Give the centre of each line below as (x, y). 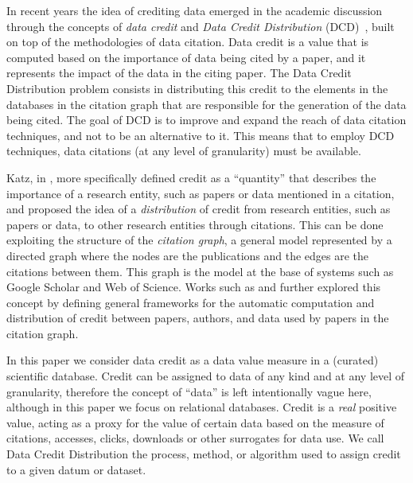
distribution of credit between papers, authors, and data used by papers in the (198, 318)
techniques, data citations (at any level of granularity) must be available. (184, 151)
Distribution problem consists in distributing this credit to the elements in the (197, 88)
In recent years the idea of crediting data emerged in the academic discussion (195, 10)
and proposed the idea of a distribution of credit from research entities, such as (199, 209)
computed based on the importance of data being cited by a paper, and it (186, 57)
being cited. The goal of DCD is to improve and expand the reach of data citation (206, 120)
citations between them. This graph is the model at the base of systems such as (200, 271)
